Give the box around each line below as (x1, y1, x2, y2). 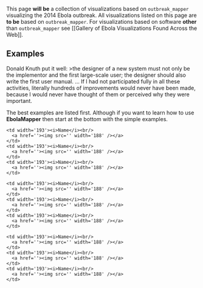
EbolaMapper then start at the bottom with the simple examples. (6, 115, 168, 122)
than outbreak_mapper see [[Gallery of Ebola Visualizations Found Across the (6, 24, 198, 32)
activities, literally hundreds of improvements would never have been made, (6, 84, 196, 91)
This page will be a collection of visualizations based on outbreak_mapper (6, 5, 189, 12)
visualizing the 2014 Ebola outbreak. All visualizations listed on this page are (6, 12, 198, 19)
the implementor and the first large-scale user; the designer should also (6, 71, 187, 79)
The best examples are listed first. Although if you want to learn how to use (6, 109, 194, 116)
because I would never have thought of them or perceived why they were (6, 91, 190, 98)
